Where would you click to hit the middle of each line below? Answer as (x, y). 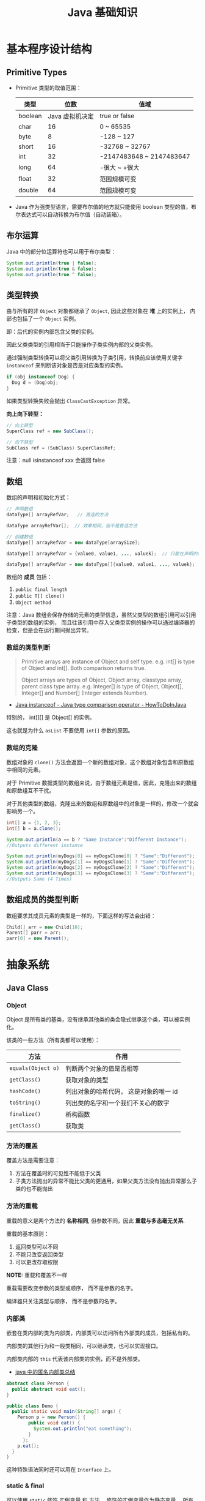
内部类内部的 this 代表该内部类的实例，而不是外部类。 (75, 1359)
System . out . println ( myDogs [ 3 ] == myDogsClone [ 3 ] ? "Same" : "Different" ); (101, 873)
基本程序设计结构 (49, 49)
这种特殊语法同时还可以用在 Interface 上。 (60, 1470)
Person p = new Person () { (52, 1417)
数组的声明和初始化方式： (38, 497)
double (28, 190)
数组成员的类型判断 (42, 900)
